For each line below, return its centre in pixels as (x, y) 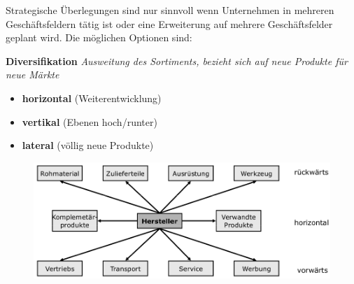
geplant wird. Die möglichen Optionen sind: (99, 37)
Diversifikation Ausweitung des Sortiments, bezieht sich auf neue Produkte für (177, 61)
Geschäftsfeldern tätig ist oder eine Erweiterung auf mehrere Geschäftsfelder (169, 23)
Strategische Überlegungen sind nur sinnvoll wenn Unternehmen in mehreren (170, 10)
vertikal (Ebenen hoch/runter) (90, 121)
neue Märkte (33, 74)
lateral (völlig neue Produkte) (88, 145)
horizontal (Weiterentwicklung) (92, 98)
